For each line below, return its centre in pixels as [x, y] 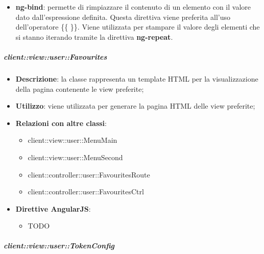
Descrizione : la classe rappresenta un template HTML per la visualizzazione [137, 78]
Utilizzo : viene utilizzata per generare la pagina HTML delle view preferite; [135, 106]
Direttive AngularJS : [53, 208]
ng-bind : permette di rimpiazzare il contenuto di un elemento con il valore [133, 7]
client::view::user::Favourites [55, 56]
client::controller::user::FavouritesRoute [89, 174]
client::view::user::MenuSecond [75, 157]
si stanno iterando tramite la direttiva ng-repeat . [94, 36]
